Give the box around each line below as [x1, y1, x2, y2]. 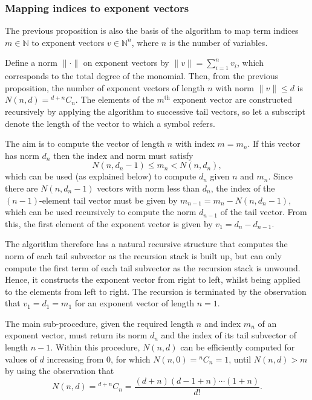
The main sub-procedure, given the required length [5, 317, 194, 329]
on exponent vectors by [83, 56, 169, 69]
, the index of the [210, 181, 275, 194]
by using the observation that [5, 364, 114, 377]
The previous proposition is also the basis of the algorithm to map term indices [5, 24, 299, 37]
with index [175, 137, 215, 150]
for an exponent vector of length [74, 297, 195, 309]
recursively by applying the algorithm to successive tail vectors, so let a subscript [5, 105, 305, 117]
